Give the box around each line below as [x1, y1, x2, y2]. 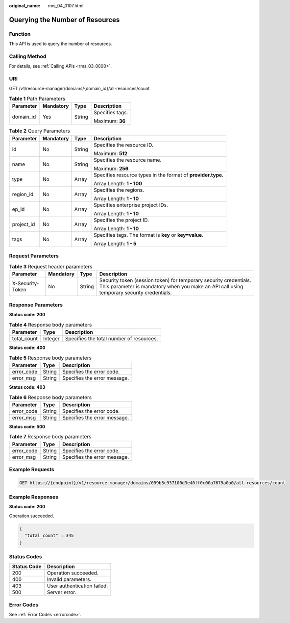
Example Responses [9, 494, 59, 500]
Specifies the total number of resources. [65, 335, 158, 342]
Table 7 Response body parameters [9, 433, 92, 440]
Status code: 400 [9, 345, 46, 350]
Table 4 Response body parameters [9, 322, 92, 328]
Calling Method [9, 53, 47, 60]
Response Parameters [9, 301, 63, 308]
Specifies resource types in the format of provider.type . [94, 172, 224, 178]
